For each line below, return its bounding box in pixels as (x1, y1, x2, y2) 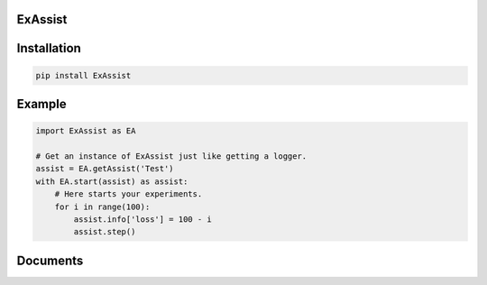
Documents (16, 253, 84, 268)
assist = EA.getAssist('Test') (35, 163, 175, 174)
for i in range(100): (54, 201, 151, 212)
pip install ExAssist (35, 70, 132, 80)
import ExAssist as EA (35, 126, 136, 136)
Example (16, 97, 67, 112)
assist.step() (73, 226, 136, 237)
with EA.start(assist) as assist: (35, 176, 188, 187)
